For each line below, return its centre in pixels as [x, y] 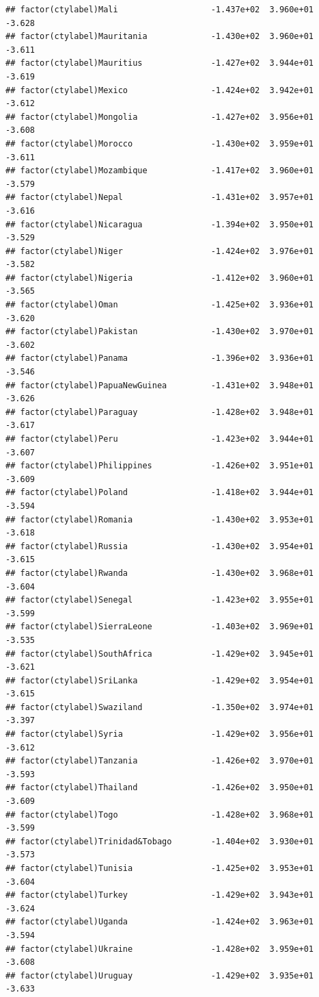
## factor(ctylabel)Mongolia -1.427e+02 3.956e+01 [160, 117]
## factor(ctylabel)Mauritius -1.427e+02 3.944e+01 [160, 63]
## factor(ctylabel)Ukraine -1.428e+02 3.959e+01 [160, 949]
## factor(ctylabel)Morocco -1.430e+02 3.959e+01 [160, 143]
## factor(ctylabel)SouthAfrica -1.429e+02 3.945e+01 [160, 654]
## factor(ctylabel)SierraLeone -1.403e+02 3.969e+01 [160, 627]
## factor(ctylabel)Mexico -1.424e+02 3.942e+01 [160, 90]
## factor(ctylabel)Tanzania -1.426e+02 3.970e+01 [160, 761]
